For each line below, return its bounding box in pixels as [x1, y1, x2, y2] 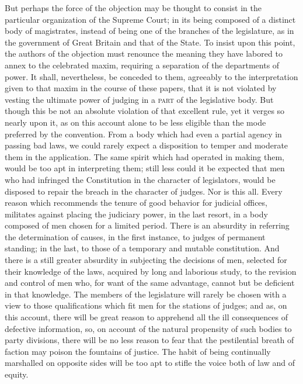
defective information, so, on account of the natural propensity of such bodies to [5, 322, 292, 334]
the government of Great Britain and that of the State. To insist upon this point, [5, 36, 295, 48]
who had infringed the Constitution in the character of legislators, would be [5, 173, 276, 185]
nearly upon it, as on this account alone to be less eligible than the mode [5, 116, 266, 128]
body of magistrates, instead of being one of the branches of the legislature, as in [5, 25, 294, 37]
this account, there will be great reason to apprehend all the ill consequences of [5, 311, 288, 323]
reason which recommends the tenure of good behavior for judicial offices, [5, 196, 267, 209]
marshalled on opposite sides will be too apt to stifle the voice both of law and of [5, 357, 295, 369]
